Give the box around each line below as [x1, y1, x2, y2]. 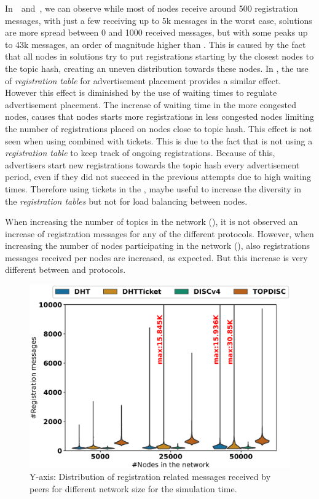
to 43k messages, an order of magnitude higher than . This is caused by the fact [5, 37, 306, 50]
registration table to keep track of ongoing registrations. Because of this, [5, 146, 275, 159]
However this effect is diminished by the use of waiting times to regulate [5, 86, 277, 99]
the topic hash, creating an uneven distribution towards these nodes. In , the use [5, 61, 309, 74]
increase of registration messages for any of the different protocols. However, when [5, 227, 314, 240]
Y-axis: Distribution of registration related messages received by [30, 470, 271, 483]
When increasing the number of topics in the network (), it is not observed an [5, 215, 298, 228]
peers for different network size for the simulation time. [30, 482, 237, 495]
